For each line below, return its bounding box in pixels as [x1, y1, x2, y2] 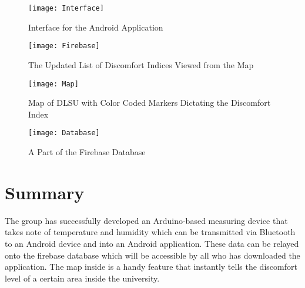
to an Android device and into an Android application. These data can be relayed [5, 237, 299, 249]
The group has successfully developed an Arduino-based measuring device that [5, 214, 288, 226]
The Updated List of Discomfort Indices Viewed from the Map [28, 58, 254, 71]
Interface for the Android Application [28, 21, 163, 33]
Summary [5, 180, 85, 204]
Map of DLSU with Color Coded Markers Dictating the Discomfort [28, 96, 271, 109]
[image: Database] [28, 129, 100, 138]
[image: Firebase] [28, 42, 100, 51]
